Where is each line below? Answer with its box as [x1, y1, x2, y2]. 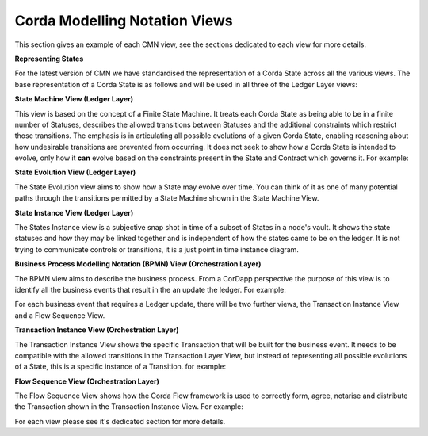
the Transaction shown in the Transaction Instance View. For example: [14, 402, 243, 411]
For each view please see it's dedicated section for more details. [14, 416, 226, 426]
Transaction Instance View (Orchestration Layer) [14, 325, 179, 335]
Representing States [14, 54, 84, 63]
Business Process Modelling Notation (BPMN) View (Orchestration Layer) [14, 259, 262, 269]
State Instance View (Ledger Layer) [14, 208, 134, 217]
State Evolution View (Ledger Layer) [14, 167, 136, 178]
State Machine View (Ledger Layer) [14, 94, 134, 104]
